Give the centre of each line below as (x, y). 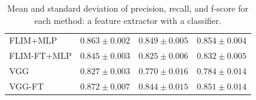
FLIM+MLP (33, 40)
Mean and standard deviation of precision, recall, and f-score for (128, 8)
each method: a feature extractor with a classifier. (128, 20)
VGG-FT (26, 86)
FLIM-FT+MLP (41, 56)
